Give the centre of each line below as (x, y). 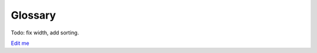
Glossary (33, 15)
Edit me (20, 43)
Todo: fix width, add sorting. (45, 33)
